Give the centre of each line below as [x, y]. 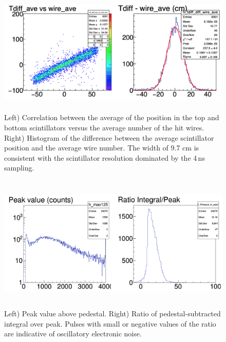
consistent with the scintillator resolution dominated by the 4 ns [105, 157]
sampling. [19, 168]
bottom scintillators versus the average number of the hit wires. [104, 127]
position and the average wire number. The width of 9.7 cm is [102, 148]
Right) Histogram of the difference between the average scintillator [109, 137]
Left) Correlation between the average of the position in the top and [112, 117]
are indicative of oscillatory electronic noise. [73, 334]
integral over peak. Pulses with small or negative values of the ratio [110, 323]
